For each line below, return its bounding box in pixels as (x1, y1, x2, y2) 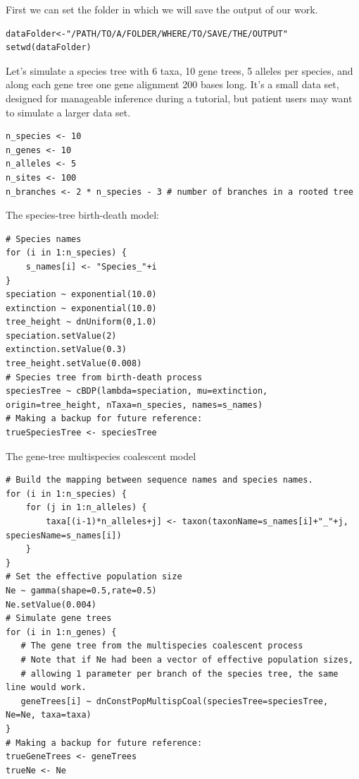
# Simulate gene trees (6, 613, 112, 624)
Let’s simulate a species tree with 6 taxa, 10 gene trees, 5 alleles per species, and (6, 63, 353, 78)
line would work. (6, 682, 87, 693)
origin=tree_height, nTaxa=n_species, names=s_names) (6, 399, 263, 410)
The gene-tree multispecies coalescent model (6, 448, 196, 463)
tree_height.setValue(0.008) (6, 358, 142, 369)
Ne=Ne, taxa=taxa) (6, 710, 92, 720)
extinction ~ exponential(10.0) (6, 303, 157, 313)
